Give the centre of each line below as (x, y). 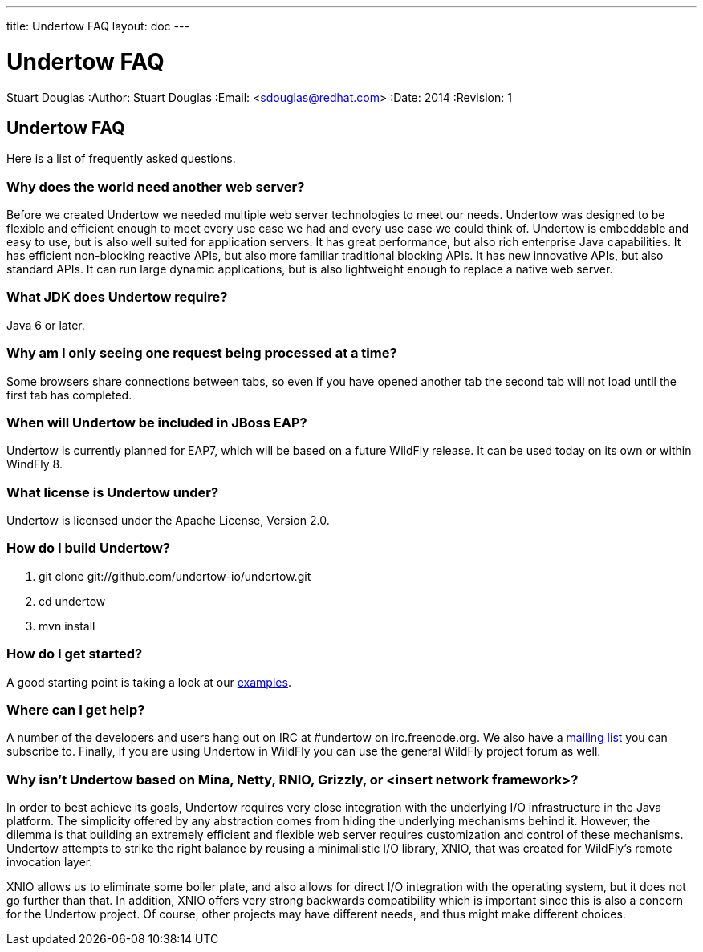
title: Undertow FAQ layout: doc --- (98, 26)
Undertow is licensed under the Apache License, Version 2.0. (168, 521)
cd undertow (72, 601)
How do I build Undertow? (88, 548)
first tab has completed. (69, 395)
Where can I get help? (76, 709)
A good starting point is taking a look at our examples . (149, 682)
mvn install (67, 626)
